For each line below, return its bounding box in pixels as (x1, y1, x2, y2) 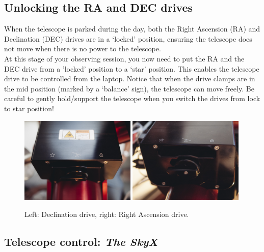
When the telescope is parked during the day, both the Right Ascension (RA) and (4, 23, 260, 34)
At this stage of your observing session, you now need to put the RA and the (4, 53, 245, 64)
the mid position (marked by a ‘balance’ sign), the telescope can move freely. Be (4, 83, 254, 93)
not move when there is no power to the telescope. (4, 43, 161, 54)
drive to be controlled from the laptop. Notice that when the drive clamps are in (4, 73, 255, 84)
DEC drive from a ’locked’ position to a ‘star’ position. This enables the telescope (4, 63, 259, 74)
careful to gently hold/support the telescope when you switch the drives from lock (4, 93, 260, 104)
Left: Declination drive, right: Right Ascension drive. (24, 209, 189, 219)
